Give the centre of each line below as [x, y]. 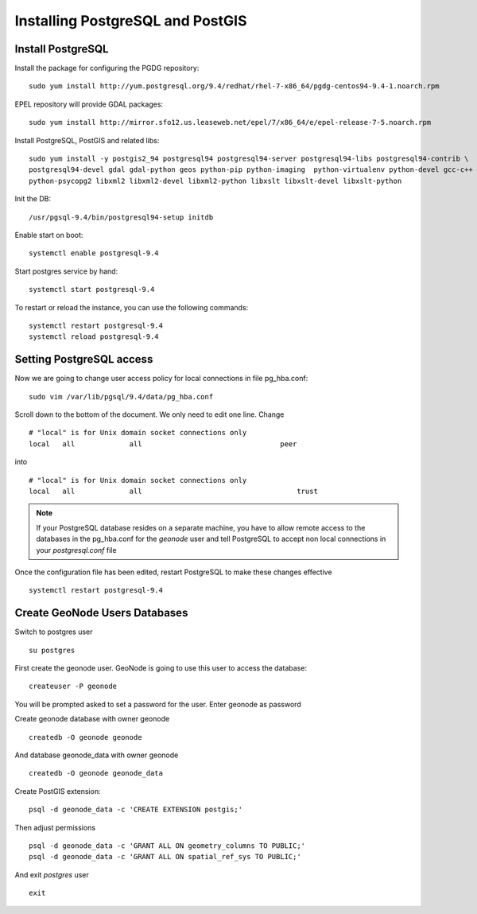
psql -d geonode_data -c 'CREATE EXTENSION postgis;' [136, 810]
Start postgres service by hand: [66, 271]
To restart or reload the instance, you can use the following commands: [132, 307]
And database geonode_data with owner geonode [97, 755]
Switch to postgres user [54, 632]
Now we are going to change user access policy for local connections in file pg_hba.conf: [161, 379]
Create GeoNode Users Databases [101, 613]
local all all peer [163, 444]
